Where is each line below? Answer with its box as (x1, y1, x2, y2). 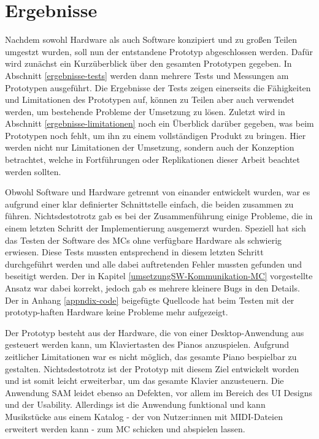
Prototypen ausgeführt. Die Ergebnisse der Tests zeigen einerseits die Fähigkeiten (5, 81, 311, 94)
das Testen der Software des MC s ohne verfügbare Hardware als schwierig (5, 233, 282, 246)
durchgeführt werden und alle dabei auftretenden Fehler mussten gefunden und (5, 257, 302, 270)
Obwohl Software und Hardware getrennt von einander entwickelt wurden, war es (5, 186, 310, 198)
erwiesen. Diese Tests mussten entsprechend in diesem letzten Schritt (5, 246, 264, 258)
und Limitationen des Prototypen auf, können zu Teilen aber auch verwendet (5, 93, 294, 106)
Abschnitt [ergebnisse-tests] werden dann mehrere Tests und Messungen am (5, 69, 289, 81)
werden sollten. (5, 165, 61, 178)
